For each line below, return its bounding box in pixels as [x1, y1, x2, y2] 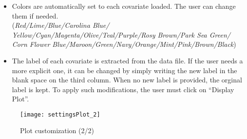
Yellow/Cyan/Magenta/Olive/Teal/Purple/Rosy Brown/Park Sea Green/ [12, 29, 230, 40]
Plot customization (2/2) [20, 125, 94, 135]
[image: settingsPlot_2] [20, 111, 100, 118]
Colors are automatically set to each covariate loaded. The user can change [12, 1, 236, 11]
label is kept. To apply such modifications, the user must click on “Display [12, 84, 234, 94]
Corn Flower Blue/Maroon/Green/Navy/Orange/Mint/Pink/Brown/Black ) [12, 39, 236, 49]
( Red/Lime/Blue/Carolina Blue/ [12, 20, 110, 30]
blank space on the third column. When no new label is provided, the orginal [12, 75, 242, 85]
